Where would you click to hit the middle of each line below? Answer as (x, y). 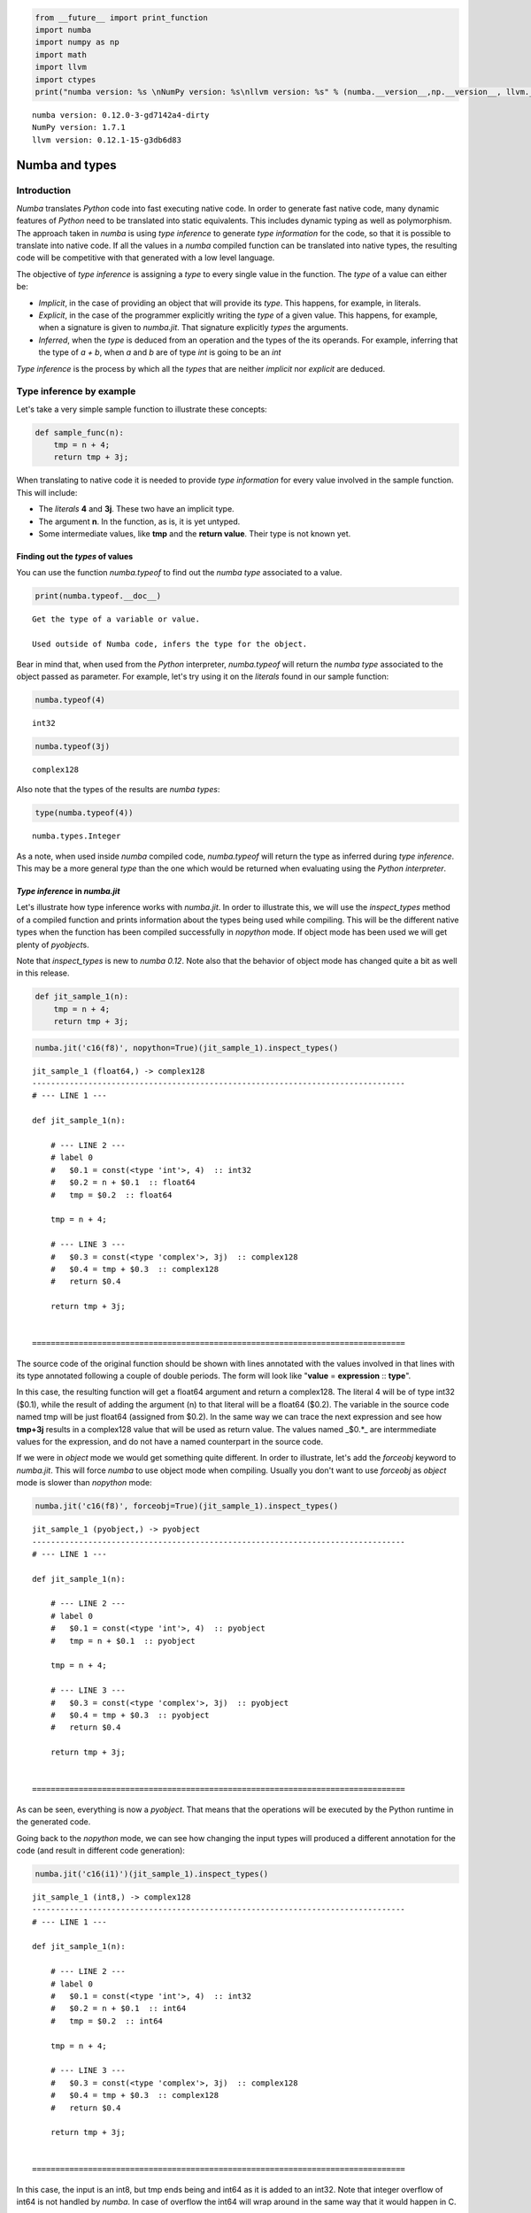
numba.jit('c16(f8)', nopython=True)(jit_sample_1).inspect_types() (187, 1048)
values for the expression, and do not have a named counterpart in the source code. (169, 1442)
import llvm (61, 67)
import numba (63, 30)
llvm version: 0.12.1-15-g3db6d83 (107, 140)
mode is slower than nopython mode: (84, 1483)
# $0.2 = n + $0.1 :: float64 (123, 1183)
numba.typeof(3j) (73, 746)
